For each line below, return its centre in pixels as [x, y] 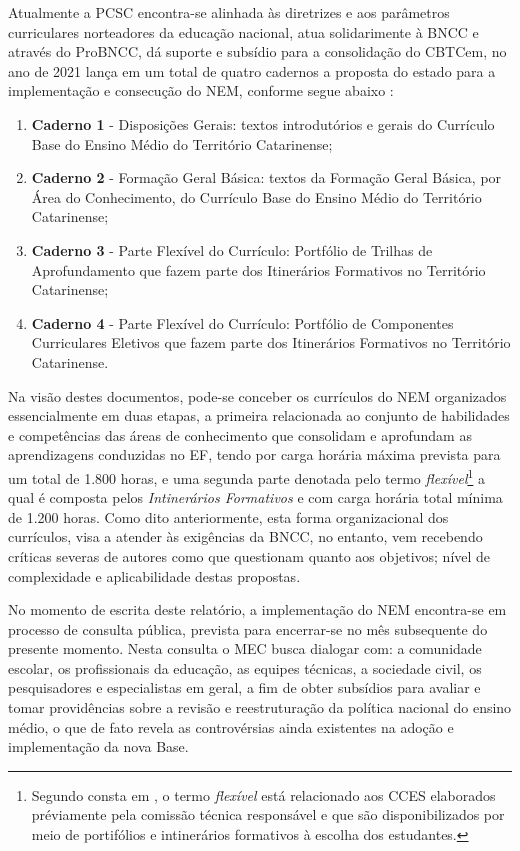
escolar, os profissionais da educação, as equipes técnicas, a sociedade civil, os [245, 667]
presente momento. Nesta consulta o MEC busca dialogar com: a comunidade [245, 648]
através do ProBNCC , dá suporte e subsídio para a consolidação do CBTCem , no [257, 51]
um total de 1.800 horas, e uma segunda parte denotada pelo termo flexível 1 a [246, 476]
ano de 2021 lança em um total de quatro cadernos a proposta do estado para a [252, 70]
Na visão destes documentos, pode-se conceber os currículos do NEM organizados [257, 395]
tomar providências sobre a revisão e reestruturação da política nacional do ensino [260, 707]
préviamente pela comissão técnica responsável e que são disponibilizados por [268, 814]
